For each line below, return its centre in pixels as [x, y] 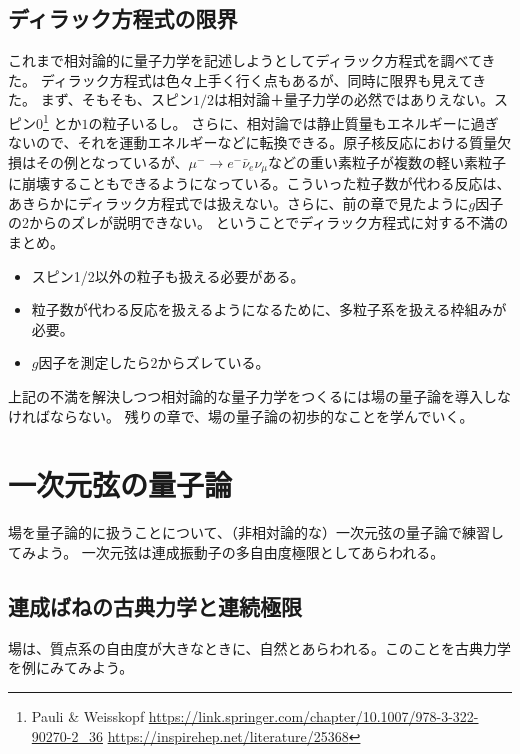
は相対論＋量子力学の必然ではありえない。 [353, 99]
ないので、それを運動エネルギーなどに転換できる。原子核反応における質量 [253, 142]
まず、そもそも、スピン [116, 99]
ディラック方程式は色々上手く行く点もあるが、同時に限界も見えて [256, 79]
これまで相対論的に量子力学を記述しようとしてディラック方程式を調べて [245, 60]
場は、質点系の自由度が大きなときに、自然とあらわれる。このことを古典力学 [259, 647]
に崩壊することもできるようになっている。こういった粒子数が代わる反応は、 [259, 183]
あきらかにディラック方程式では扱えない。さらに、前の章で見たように [238, 202]
